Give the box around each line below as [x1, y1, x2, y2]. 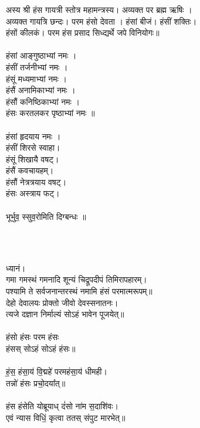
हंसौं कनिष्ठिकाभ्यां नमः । [6, 95, 80, 107]
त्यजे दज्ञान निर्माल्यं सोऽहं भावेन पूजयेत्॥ [6, 308, 124, 320]
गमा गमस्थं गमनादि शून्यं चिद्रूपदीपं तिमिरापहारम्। [6, 273, 147, 286]
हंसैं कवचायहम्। [6, 164, 54, 176]
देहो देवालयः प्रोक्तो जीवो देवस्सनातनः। [6, 296, 118, 308]
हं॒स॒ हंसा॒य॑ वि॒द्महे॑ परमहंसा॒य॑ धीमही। [6, 365, 107, 378]
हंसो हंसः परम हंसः [6, 331, 59, 343]
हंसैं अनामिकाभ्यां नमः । [6, 84, 76, 96]
